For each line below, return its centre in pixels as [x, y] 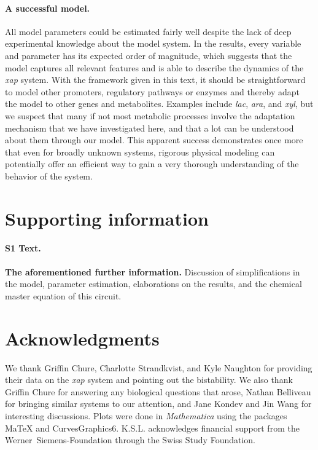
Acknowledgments [82, 338]
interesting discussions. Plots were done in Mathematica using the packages [146, 415]
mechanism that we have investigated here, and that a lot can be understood [149, 128]
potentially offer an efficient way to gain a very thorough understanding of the [152, 164]
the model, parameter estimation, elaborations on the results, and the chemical [153, 284]
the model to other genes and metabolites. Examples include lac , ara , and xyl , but [159, 104]
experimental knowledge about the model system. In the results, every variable [153, 43]
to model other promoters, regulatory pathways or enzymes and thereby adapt [153, 91]
